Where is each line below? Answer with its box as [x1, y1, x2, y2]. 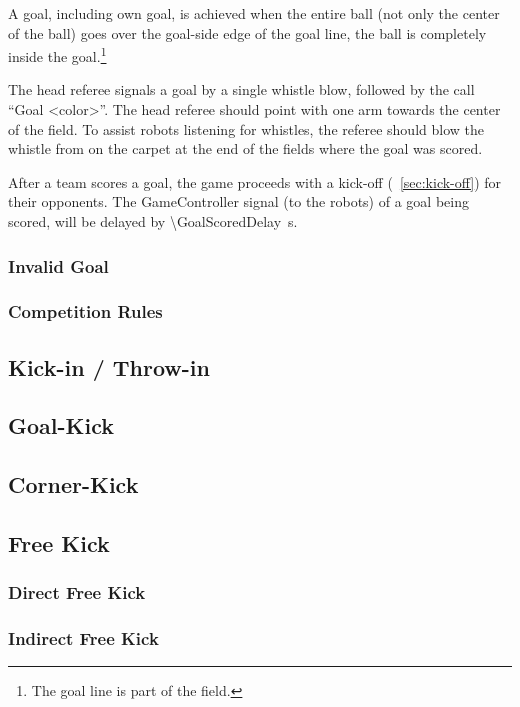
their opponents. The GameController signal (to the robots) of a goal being [8, 191, 469, 212]
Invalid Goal [8, 253, 109, 278]
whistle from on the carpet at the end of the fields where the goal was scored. [8, 138, 483, 159]
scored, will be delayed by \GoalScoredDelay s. [8, 211, 298, 231]
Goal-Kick [8, 410, 114, 441]
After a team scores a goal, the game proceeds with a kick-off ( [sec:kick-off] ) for [8, 171, 502, 192]
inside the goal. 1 [8, 43, 107, 66]
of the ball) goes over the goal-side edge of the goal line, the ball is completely [8, 22, 487, 43]
